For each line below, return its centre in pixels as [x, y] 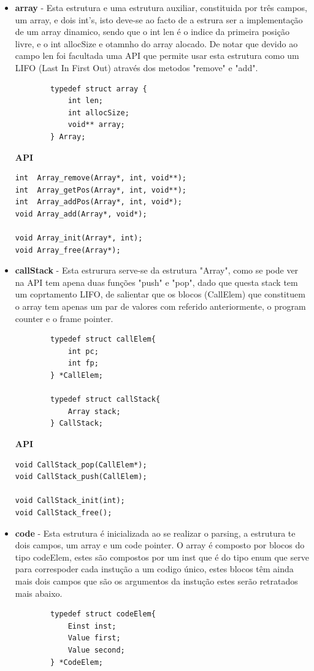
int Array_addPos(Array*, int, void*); [98, 202]
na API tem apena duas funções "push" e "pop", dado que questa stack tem [156, 282]
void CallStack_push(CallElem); [81, 477]
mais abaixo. [39, 593]
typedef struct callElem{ [103, 339]
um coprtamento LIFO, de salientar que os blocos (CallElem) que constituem [160, 294]
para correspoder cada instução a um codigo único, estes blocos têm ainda [154, 569]
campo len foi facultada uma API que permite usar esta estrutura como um [157, 56]
